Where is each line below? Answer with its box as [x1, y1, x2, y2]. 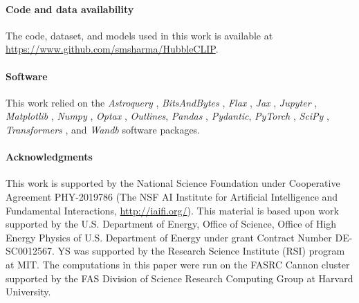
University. [6, 284, 51, 299]
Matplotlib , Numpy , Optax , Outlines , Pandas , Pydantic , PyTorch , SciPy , [6, 109, 329, 123]
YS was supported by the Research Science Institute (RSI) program [57, 244, 345, 258]
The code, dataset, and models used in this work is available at [6, 28, 273, 42]
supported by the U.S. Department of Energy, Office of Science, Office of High [6, 217, 337, 231]
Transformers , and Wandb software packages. [6, 122, 201, 136]
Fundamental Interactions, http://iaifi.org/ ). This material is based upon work [6, 203, 339, 217]
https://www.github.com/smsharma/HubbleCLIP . [6, 42, 219, 56]
